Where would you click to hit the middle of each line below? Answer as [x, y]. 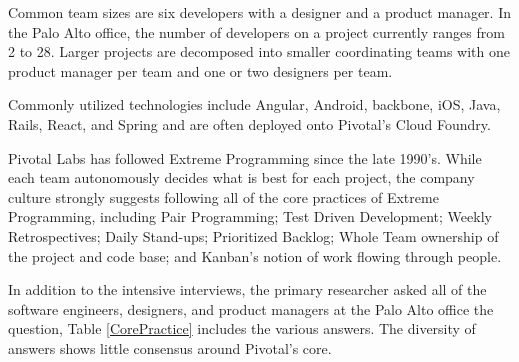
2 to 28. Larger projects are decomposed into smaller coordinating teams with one [259, 51]
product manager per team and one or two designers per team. [200, 70]
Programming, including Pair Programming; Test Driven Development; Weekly [250, 216]
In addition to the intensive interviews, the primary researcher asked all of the [247, 289]
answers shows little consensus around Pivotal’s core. [170, 347]
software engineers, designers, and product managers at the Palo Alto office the [251, 308]
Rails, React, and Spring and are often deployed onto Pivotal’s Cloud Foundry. [249, 123]
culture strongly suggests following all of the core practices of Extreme [223, 196]
